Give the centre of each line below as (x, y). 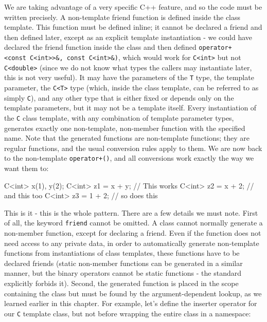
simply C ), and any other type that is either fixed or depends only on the (119, 97)
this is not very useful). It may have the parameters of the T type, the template (129, 77)
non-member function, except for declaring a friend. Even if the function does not (133, 233)
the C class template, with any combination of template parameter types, (119, 117)
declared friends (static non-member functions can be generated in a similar (123, 263)
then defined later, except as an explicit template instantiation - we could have (128, 37)
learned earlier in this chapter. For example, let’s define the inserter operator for (131, 303)
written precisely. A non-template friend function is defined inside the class (122, 17)
